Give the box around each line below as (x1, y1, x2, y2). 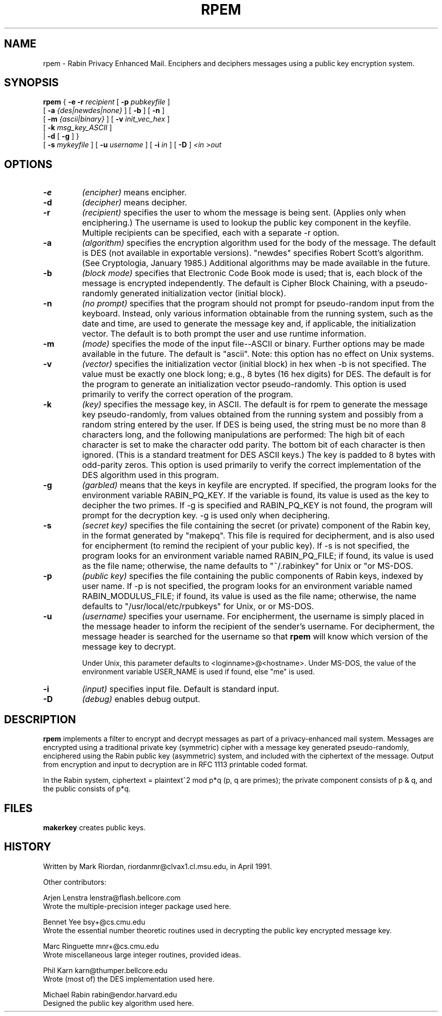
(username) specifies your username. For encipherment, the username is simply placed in (82, 611, 424, 622)
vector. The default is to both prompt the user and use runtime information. (82, 329, 366, 339)
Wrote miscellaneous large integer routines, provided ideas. (43, 950, 241, 959)
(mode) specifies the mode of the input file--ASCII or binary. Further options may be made (82, 339, 425, 349)
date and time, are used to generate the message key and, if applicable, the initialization (82, 318, 416, 329)
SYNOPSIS (4, 76, 59, 89)
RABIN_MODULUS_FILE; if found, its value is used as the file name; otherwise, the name (82, 591, 417, 602)
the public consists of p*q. (43, 784, 131, 793)
